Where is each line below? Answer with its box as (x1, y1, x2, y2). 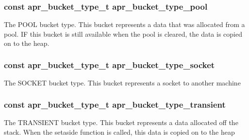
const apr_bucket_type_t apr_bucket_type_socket (4, 58, 215, 70)
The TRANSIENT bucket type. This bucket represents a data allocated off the (4, 117, 238, 127)
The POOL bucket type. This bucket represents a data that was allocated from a (4, 19, 245, 29)
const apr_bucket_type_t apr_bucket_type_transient (4, 98, 226, 110)
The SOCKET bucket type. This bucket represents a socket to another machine (4, 78, 241, 88)
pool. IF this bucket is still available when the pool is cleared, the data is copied (4, 28, 242, 39)
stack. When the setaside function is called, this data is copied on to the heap (4, 126, 235, 137)
